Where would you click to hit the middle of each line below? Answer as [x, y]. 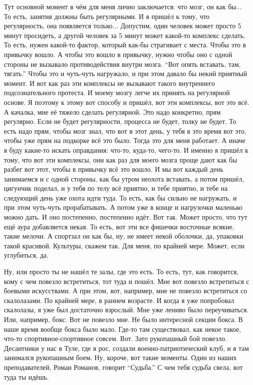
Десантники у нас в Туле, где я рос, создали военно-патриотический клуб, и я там [126, 348]
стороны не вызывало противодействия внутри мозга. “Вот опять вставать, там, [122, 64]
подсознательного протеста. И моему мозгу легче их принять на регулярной [117, 92]
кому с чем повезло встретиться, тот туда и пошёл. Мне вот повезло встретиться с [127, 281]
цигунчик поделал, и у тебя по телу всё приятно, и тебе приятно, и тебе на [116, 188]
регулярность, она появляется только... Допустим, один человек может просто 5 [123, 26]
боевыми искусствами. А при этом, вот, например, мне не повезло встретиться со [126, 291]
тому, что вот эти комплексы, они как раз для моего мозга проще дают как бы [121, 159]
